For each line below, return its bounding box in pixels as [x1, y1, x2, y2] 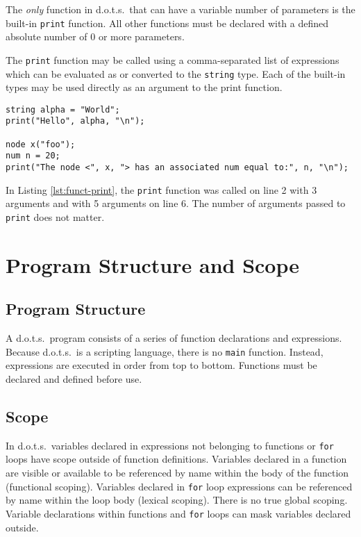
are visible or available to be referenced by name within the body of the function [6, 465, 349, 480]
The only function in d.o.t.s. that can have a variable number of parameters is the [6, 2, 355, 16]
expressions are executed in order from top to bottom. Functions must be [6, 358, 317, 372]
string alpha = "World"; [6, 104, 120, 115]
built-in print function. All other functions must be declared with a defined [6, 15, 329, 30]
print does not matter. [6, 209, 105, 224]
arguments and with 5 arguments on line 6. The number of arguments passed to [6, 196, 346, 210]
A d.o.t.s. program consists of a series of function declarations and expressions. [6, 331, 342, 345]
